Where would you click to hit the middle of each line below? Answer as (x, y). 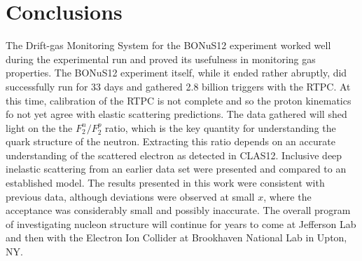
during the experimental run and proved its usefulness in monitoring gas (161, 59)
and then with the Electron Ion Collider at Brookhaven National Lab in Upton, (176, 237)
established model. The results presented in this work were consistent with (165, 183)
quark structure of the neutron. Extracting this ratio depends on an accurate (170, 141)
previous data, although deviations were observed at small (130, 196)
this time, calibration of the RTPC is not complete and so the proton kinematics (179, 100)
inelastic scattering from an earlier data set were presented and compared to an (176, 169)
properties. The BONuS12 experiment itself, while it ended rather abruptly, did (176, 73)
